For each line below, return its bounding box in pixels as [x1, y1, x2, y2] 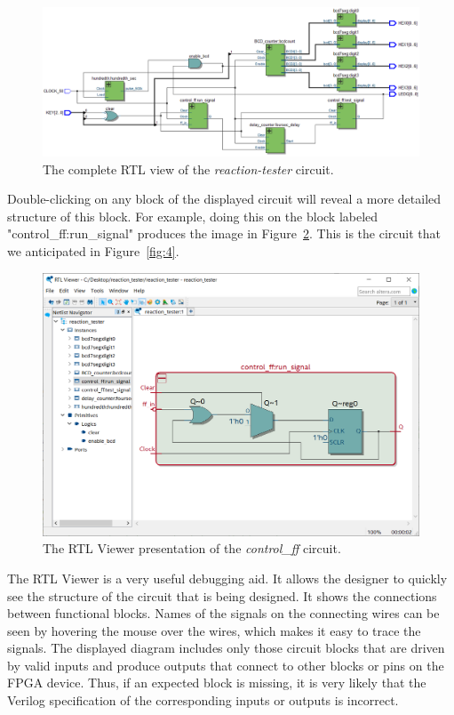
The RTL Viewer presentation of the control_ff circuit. [43, 539, 341, 558]
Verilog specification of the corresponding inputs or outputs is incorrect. [7, 691, 399, 710]
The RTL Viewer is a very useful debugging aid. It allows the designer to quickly [7, 568, 448, 587]
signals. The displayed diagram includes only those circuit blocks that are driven [7, 639, 445, 657]
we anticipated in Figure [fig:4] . [7, 242, 179, 261]
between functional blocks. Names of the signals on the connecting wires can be [7, 604, 440, 623]
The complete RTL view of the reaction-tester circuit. [43, 159, 334, 178]
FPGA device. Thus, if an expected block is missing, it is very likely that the [7, 673, 426, 692]
